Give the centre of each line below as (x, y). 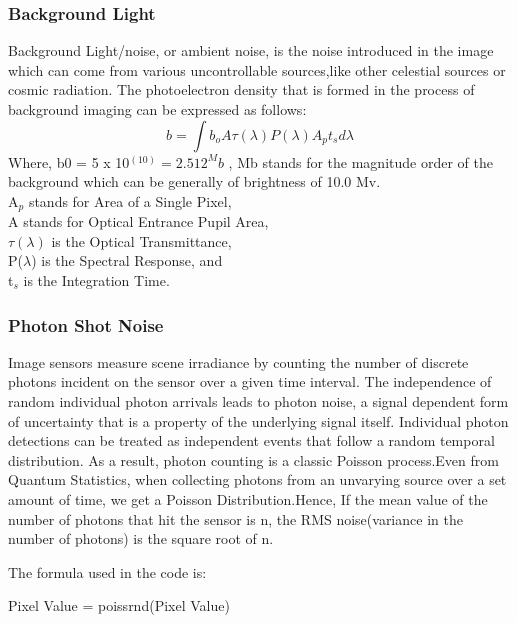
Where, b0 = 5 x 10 (69, 161)
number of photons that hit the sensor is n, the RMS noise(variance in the (235, 518)
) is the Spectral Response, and (127, 260)
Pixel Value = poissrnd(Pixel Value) (119, 605)
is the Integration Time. (96, 280)
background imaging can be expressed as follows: (157, 109)
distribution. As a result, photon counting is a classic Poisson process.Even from (253, 459)
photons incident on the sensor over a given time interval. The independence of (250, 381)
